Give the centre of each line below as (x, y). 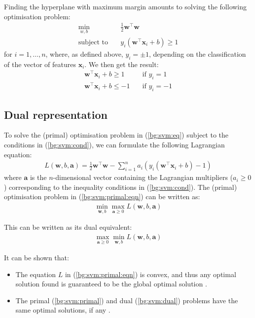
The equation (36, 274)
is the (38, 177)
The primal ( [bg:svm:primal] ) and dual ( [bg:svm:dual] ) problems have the (127, 300)
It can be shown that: (36, 258)
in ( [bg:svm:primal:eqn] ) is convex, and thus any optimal (150, 274)
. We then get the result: (122, 64)
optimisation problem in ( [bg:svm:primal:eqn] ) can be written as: (102, 196)
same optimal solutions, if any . (63, 310)
